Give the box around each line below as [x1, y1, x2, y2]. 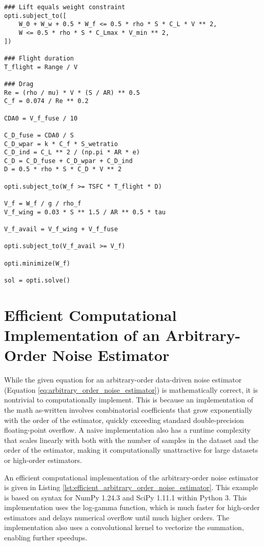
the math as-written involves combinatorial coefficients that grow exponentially [4, 404, 253, 415]
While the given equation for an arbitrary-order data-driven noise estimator [4, 374, 242, 385]
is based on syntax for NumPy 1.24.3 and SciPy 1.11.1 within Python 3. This [4, 492, 247, 502]
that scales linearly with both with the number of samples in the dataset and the [4, 434, 258, 445]
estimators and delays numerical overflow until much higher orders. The [4, 512, 230, 522]
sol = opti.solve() [4, 277, 70, 284]
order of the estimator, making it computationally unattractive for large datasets [4, 444, 258, 455]
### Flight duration [4, 54, 74, 62]
